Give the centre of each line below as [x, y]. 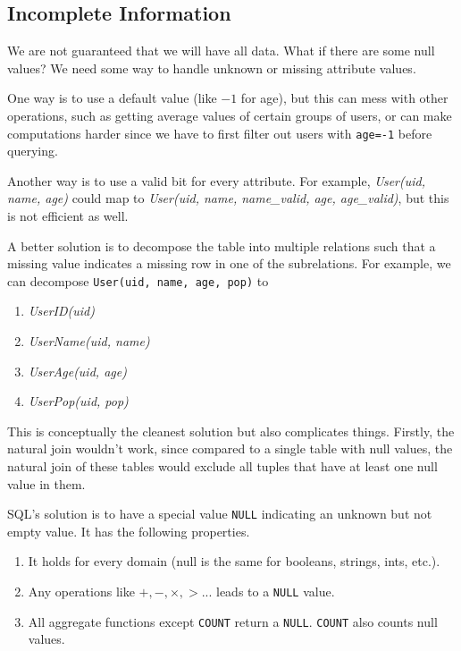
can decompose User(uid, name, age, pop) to [138, 280]
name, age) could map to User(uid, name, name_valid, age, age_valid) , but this [228, 198]
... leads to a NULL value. [268, 592]
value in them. [46, 483]
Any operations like [81, 592]
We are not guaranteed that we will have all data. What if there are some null [221, 51]
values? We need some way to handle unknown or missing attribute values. [212, 68]
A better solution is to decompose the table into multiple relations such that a [222, 245]
